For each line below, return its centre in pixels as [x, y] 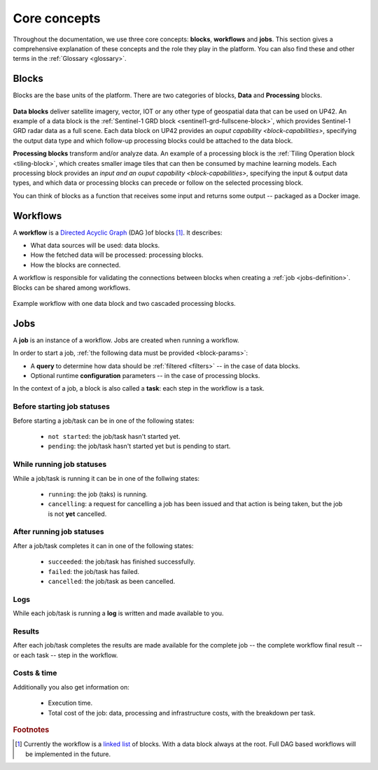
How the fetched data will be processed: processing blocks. [117, 255]
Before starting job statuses [61, 407]
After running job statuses [58, 532]
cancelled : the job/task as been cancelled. [111, 582]
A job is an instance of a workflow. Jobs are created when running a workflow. [126, 340]
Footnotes [31, 730]
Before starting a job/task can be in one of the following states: [104, 421]
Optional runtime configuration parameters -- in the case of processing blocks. [145, 376]
